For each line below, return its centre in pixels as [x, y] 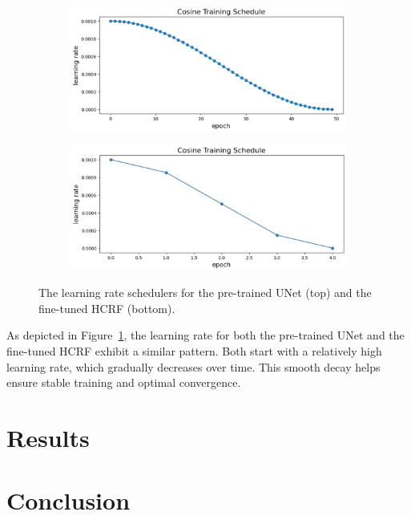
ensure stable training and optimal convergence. [124, 382]
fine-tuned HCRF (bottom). [107, 308]
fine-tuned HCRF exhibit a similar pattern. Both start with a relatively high [194, 351]
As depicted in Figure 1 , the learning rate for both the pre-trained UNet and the [205, 335]
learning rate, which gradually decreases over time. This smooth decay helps [193, 366]
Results [48, 437]
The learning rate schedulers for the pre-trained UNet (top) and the [205, 293]
